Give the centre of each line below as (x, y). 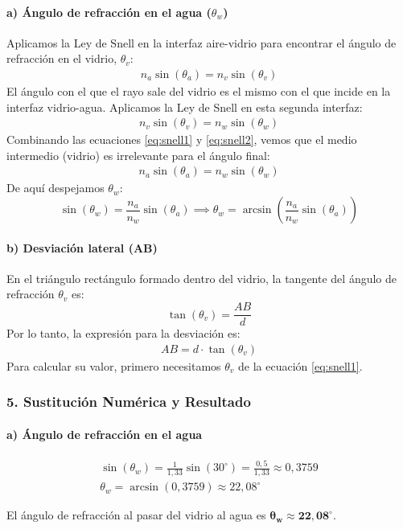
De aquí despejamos (56, 188)
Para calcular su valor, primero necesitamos (114, 365)
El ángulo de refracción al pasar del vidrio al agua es (136, 515)
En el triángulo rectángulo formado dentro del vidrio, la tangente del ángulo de (202, 278)
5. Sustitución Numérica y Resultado (129, 402)
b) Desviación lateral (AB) (82, 247)
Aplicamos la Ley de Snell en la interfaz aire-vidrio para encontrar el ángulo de (201, 42)
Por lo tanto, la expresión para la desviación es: (123, 333)
